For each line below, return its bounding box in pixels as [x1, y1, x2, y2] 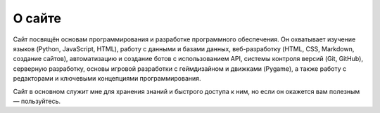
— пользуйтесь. [13, 97, 61, 105]
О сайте [13, 11, 61, 26]
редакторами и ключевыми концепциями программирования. [13, 74, 201, 83]
